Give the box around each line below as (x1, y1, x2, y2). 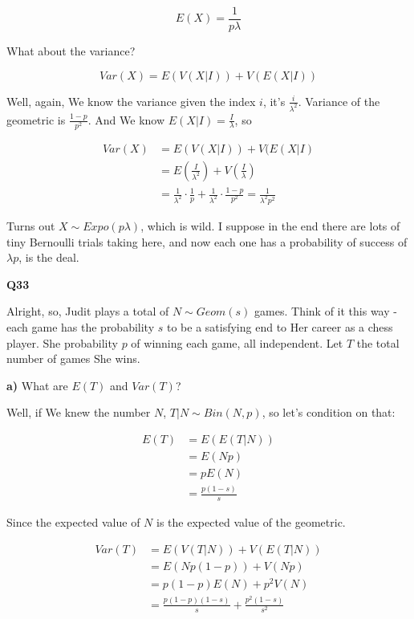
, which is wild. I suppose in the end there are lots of (140, 217, 400, 234)
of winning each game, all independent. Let (131, 334, 343, 351)
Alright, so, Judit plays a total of (6, 303, 169, 320)
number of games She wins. (6, 350, 140, 367)
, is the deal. (18, 249, 79, 266)
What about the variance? (6, 43, 136, 59)
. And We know (87, 111, 165, 128)
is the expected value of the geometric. (156, 514, 346, 531)
